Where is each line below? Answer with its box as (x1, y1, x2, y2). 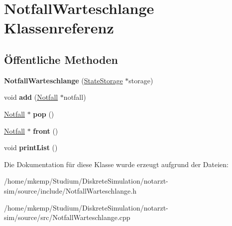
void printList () (4, 142, 58, 153)
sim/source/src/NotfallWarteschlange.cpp (4, 212, 130, 223)
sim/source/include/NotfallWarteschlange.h (4, 185, 136, 196)
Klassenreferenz (4, 17, 114, 38)
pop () (33, 108, 54, 119)
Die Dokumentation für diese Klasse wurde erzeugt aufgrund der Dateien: (4, 159, 229, 169)
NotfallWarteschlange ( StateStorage (4, 75, 123, 85)
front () (33, 125, 58, 136)
